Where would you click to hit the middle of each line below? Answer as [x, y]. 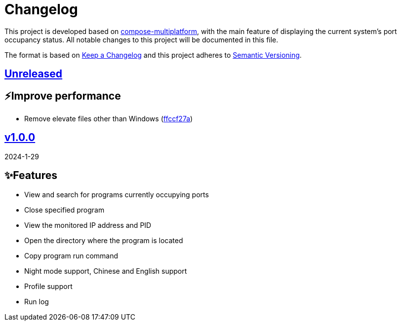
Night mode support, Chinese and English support [106, 271]
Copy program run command [71, 255]
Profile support [48, 286]
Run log [37, 301]
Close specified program [64, 210]
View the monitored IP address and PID [88, 225]
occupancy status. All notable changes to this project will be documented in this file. [141, 39]
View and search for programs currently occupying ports [117, 194]
